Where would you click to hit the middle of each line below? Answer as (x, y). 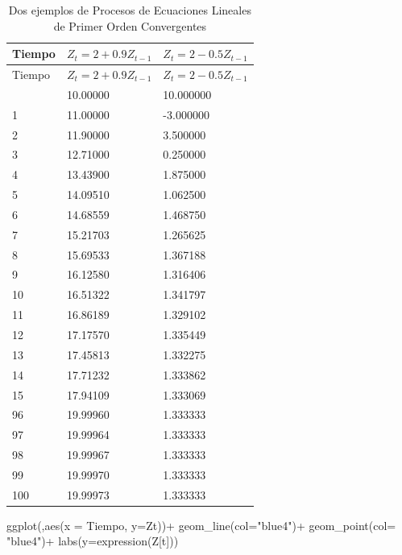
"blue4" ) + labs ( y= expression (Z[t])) (93, 541)
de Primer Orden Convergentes (130, 25)
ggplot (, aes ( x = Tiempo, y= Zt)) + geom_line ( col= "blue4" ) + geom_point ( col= (201, 525)
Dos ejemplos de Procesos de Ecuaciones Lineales (130, 10)
